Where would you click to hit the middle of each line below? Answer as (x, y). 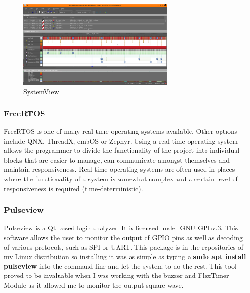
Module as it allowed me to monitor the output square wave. (94, 285)
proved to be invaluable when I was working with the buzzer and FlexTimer (117, 275)
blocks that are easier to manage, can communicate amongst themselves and (117, 159)
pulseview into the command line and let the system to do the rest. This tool (120, 266)
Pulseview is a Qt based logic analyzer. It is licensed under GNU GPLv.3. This (121, 228)
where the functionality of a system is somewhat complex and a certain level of (121, 179)
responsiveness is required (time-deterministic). (74, 188)
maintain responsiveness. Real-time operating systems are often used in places (119, 169)
